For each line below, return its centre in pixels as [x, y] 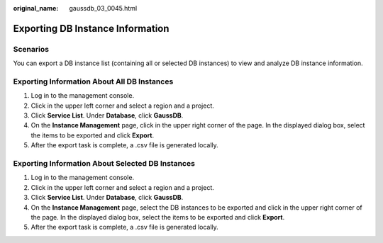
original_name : [36, 8]
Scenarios [31, 49]
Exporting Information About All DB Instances [93, 81]
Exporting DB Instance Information [91, 28]
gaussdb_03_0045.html [103, 8]
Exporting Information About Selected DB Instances [104, 164]
